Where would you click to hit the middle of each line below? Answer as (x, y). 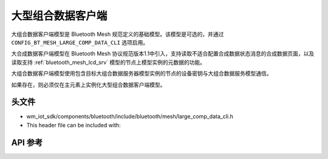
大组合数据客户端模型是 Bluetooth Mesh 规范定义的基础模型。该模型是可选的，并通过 (118, 34)
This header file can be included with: (73, 125)
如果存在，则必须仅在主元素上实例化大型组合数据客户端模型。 (88, 85)
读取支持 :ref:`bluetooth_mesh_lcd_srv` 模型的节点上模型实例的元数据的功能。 (108, 62)
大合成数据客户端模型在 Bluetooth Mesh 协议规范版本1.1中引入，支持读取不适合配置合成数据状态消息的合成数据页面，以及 (163, 54)
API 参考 (27, 142)
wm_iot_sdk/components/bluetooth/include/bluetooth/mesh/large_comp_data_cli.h (130, 116)
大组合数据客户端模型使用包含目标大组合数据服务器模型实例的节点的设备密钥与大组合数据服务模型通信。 (142, 74)
